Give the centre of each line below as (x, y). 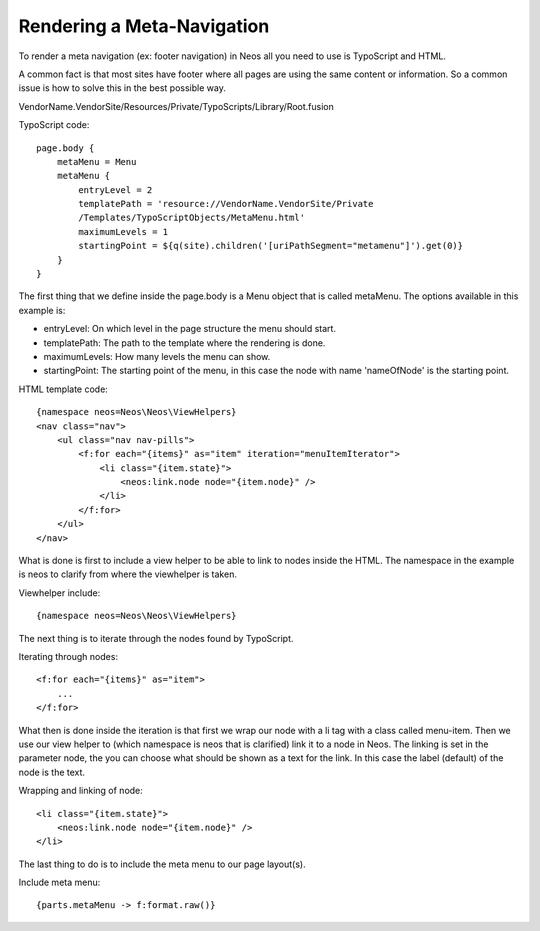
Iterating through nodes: (68, 656)
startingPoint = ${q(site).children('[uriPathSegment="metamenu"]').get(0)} (271, 246)
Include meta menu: (59, 882)
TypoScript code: (54, 125)
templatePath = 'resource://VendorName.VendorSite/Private (226, 204)
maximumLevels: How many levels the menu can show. (157, 356)
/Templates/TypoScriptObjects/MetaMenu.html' (191, 218)
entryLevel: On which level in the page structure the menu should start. (190, 329)
